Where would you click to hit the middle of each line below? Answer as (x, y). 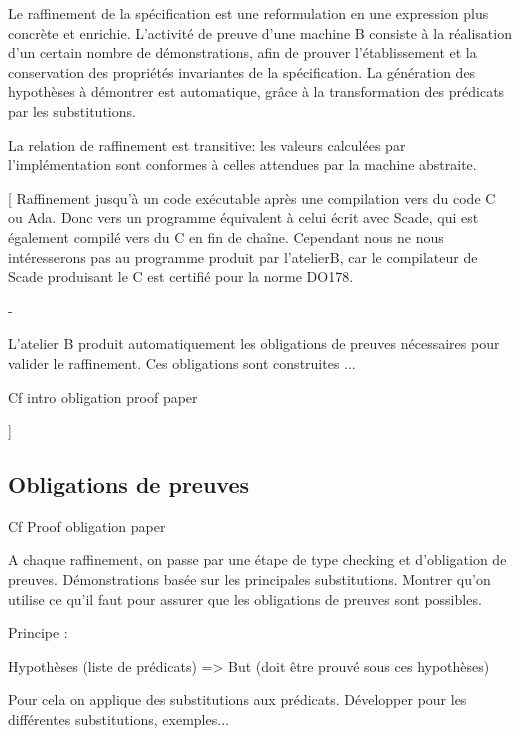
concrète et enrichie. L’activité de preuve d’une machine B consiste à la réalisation (260, 32)
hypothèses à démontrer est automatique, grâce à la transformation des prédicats (256, 91)
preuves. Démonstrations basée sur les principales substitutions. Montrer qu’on (249, 579)
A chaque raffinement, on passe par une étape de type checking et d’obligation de (257, 559)
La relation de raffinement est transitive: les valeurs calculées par (207, 144)
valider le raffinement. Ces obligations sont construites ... (182, 362)
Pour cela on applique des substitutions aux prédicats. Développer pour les (237, 699)
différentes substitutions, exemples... (118, 719)
